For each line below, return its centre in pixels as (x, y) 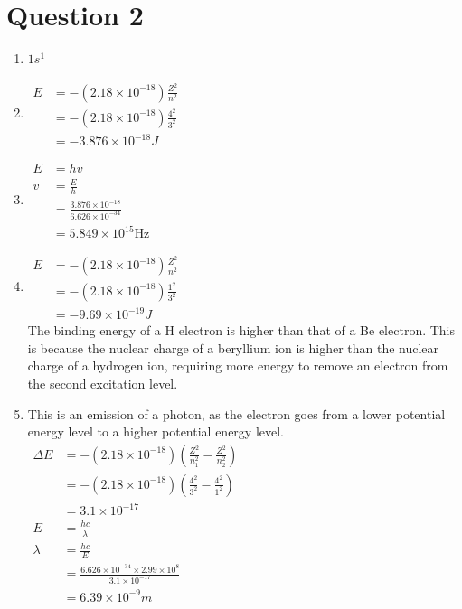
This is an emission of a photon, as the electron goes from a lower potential (236, 413)
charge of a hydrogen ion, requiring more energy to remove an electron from (238, 365)
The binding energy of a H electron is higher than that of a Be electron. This (241, 330)
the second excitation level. (103, 383)
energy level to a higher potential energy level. (156, 431)
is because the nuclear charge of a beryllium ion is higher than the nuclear (233, 347)
